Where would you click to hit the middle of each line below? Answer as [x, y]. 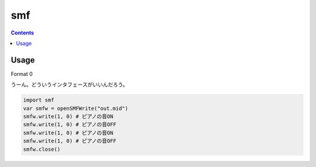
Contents [23, 33]
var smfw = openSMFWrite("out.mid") [76, 108]
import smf [39, 100]
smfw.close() [42, 149]
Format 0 [22, 74]
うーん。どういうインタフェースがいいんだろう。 [69, 85]
